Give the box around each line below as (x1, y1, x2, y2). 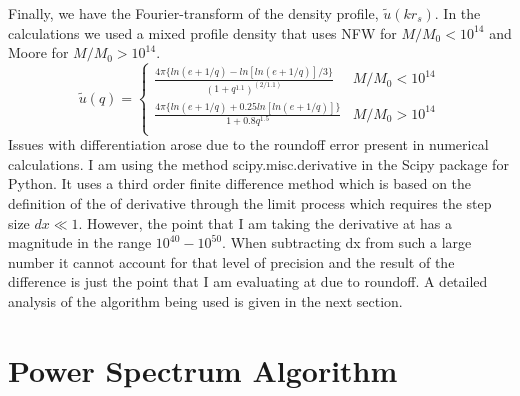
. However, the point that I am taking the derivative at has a (78, 212, 453, 233)
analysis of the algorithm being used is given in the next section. (8, 291, 403, 312)
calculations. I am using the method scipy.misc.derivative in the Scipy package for (8, 153, 509, 174)
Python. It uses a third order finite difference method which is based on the (8, 173, 472, 194)
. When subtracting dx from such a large (222, 232, 472, 253)
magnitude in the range (8, 232, 152, 253)
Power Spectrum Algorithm (8, 349, 398, 390)
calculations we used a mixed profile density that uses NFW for (8, 22, 397, 43)
